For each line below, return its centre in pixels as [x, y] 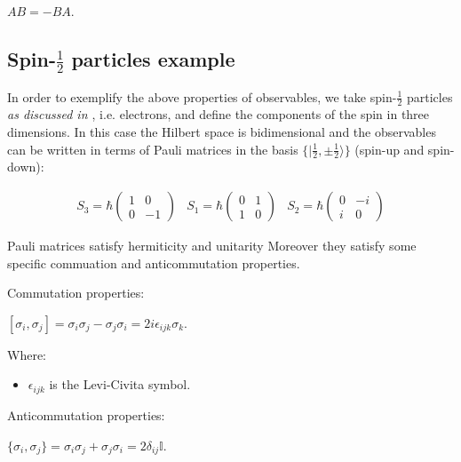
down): [26, 167]
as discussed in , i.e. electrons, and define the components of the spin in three [219, 114]
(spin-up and [389, 149]
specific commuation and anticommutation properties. [154, 263]
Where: [27, 354]
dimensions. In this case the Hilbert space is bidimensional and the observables [222, 132]
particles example [153, 58]
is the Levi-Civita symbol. [120, 384]
